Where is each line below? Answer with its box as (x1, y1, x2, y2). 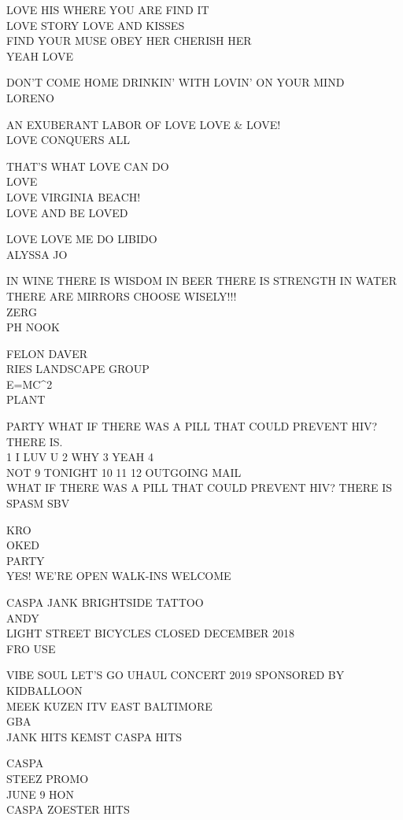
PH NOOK (6, 319, 60, 335)
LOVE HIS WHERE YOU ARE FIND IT (6, 2, 209, 17)
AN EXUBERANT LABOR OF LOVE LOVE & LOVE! (6, 116, 281, 132)
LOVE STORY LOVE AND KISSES (6, 17, 185, 33)
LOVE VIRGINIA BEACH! (6, 188, 141, 205)
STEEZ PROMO (6, 770, 89, 786)
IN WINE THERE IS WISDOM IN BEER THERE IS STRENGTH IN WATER (6, 272, 397, 289)
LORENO (6, 89, 54, 105)
